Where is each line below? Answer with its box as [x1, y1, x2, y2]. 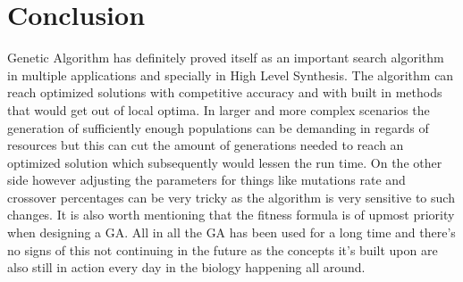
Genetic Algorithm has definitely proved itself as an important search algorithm [7, 48, 444, 67]
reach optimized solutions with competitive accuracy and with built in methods [7, 83, 442, 102]
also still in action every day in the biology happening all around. [7, 258, 366, 277]
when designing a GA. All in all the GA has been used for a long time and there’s [7, 223, 456, 242]
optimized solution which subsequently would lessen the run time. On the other [7, 153, 442, 171]
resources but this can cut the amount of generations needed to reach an [7, 136, 404, 154]
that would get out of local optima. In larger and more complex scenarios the [7, 100, 430, 119]
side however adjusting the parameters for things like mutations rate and [7, 170, 406, 189]
